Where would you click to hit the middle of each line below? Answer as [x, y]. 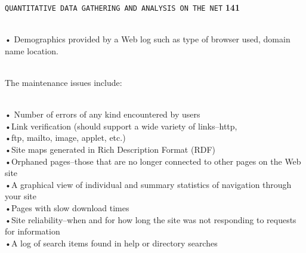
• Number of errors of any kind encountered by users [103, 114]
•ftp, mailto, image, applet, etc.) [65, 138]
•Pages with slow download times [67, 207]
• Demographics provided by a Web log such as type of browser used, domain [148, 39]
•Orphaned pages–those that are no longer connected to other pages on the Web [153, 161]
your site [21, 196]
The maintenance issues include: [64, 83]
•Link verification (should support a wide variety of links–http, [121, 126]
